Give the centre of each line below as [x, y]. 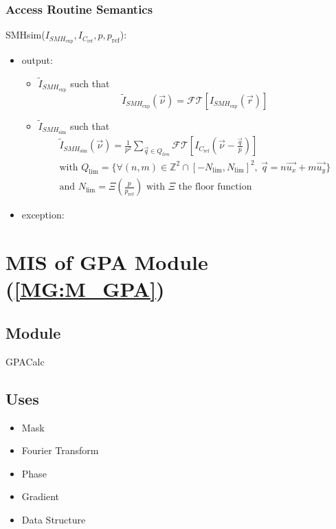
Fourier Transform [60, 450]
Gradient [41, 496]
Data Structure [54, 519]
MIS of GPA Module [107, 262]
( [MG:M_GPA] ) [85, 289]
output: [37, 60]
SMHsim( [25, 35]
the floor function [215, 187]
